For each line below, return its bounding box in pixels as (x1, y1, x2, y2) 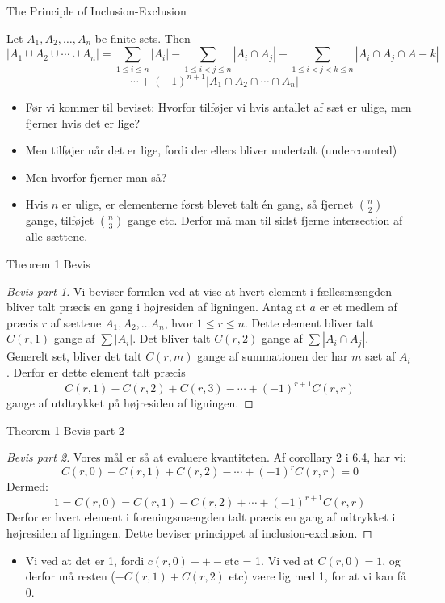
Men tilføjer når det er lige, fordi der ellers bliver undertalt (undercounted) (25, 141, 397, 158)
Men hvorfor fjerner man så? (25, 168, 167, 185)
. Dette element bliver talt (244, 314, 374, 331)
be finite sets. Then (94, 29, 191, 46)
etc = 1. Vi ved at (225, 551, 314, 568)
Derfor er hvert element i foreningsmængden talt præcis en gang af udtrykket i (6, 508, 396, 525)
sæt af (365, 348, 396, 365)
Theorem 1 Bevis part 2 (6, 421, 124, 438)
